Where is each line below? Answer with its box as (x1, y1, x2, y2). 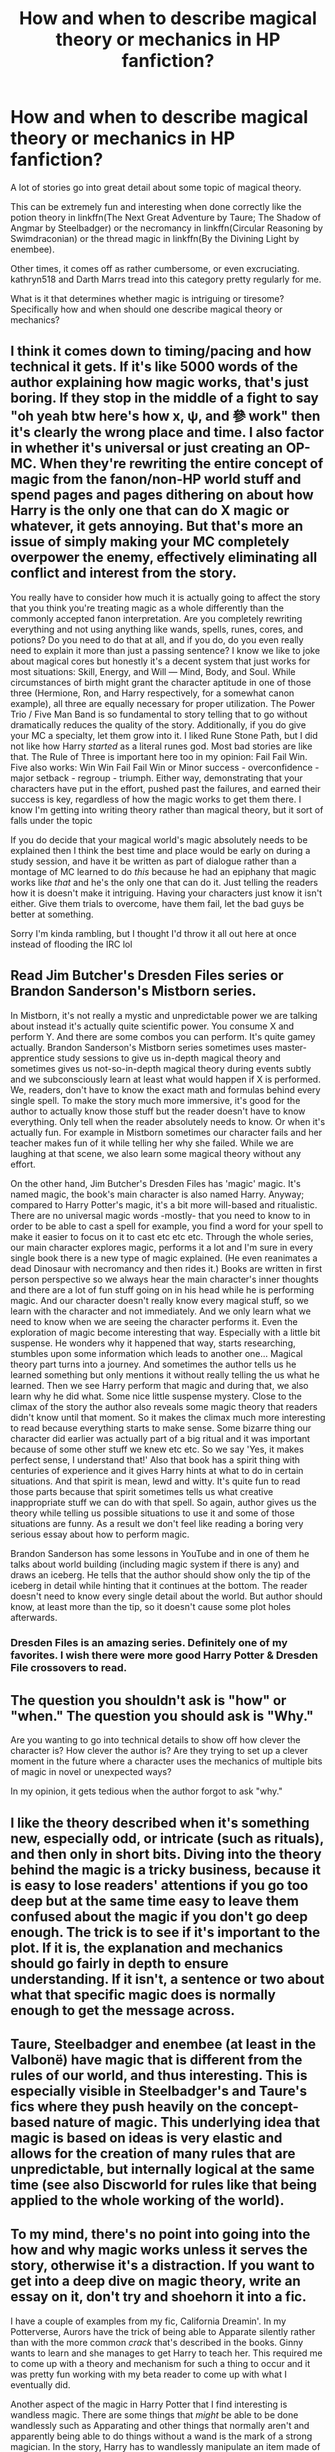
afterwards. (10, 1611, 58, 1623)
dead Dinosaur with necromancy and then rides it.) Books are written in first (10, 1262, 323, 1274)
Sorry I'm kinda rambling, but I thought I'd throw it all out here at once (10, 927, 297, 939)
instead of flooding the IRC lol (10, 938, 133, 950)
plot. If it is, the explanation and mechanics (10, 1939, 284, 1956)
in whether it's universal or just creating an (10, 440, 283, 457)
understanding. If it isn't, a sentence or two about (10, 1970, 325, 1987)
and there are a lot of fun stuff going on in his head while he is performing (10, 1283, 315, 1296)
